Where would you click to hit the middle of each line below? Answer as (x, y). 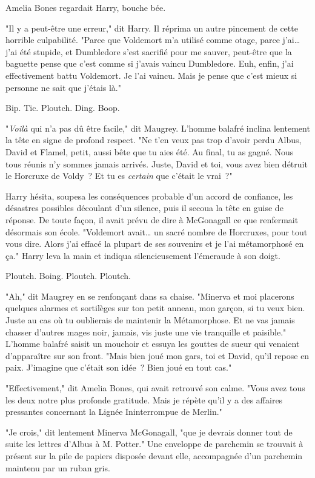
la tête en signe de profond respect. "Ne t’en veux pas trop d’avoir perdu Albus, (154, 140)
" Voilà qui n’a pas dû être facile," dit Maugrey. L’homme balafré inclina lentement (158, 128)
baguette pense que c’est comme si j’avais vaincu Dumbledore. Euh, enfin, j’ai (150, 63)
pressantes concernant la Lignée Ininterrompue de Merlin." (114, 412)
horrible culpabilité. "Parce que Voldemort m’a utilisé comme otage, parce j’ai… (153, 40)
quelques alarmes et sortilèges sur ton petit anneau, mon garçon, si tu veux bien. (155, 308)
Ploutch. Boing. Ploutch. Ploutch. (68, 276)
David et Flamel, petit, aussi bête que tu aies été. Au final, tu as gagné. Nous (150, 151)
